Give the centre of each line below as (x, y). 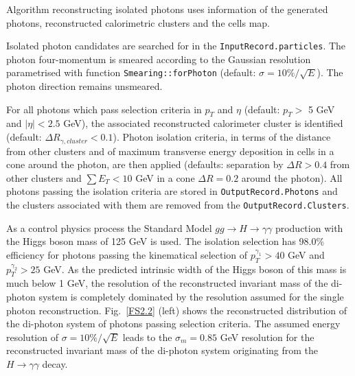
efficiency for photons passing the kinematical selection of (127, 254)
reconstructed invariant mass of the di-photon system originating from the (162, 350)
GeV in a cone (165, 177)
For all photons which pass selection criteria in (104, 109)
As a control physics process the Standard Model (109, 227)
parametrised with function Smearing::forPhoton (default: (131, 72)
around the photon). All (292, 177)
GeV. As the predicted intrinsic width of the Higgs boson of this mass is (195, 269)
